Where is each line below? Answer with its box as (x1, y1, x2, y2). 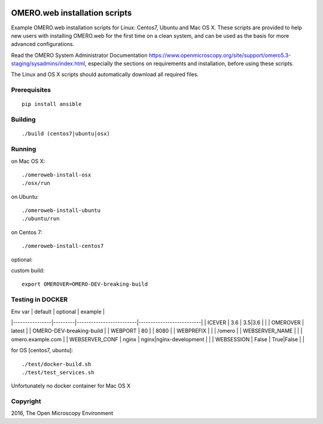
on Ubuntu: (11, 193, 39, 200)
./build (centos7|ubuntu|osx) (22, 131, 111, 137)
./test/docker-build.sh (22, 361, 92, 368)
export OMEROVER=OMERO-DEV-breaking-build (22, 281, 148, 287)
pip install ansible (22, 101, 82, 108)
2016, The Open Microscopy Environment (11, 410, 114, 417)
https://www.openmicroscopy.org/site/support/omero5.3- (148, 52, 291, 59)
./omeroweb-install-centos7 (22, 243, 104, 250)
